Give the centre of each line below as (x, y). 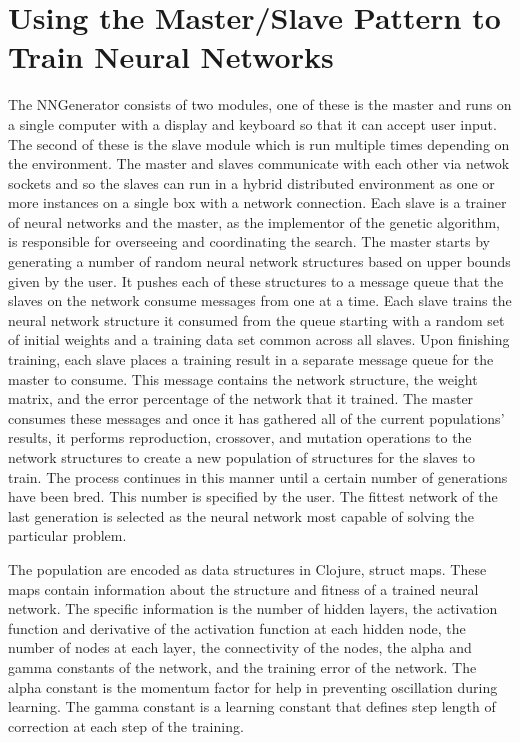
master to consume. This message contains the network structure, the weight (243, 378)
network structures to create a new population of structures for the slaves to (241, 457)
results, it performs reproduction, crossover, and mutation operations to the (240, 437)
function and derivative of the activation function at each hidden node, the (237, 627)
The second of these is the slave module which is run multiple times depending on (259, 143)
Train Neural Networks (171, 56)
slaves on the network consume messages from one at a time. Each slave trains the (260, 300)
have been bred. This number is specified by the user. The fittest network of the (253, 496)
